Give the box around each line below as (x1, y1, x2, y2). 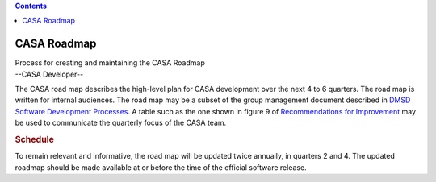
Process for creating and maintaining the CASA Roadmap (15, 58, 205, 68)
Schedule (15, 134, 54, 145)
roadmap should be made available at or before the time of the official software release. (15, 162, 307, 172)
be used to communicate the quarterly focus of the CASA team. (15, 118, 227, 128)
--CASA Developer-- (15, 69, 84, 79)
